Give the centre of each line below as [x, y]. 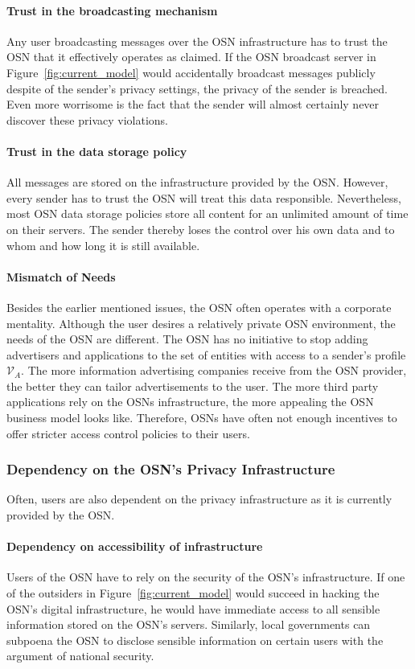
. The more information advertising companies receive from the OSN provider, [214, 370]
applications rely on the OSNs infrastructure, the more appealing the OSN [190, 402]
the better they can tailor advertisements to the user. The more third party [193, 386]
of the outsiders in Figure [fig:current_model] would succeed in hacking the [193, 593]
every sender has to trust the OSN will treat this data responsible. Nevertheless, [204, 197]
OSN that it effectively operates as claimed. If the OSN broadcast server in [191, 57]
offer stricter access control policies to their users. [128, 433]
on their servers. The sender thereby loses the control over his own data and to [201, 229]
